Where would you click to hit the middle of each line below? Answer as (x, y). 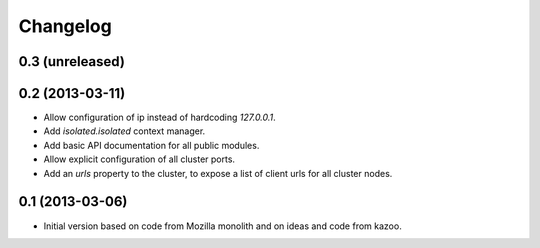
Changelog (65, 26)
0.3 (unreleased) (71, 61)
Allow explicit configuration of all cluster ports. (139, 159)
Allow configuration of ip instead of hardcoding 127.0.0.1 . (160, 117)
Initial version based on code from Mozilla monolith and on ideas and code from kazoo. (222, 226)
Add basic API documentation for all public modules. (151, 145)
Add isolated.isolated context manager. (124, 131)
